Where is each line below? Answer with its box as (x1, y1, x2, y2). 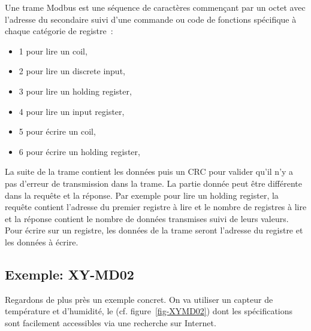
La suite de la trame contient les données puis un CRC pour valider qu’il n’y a (5, 165, 294, 178)
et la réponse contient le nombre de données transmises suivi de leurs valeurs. (5, 212, 289, 224)
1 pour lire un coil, (19, 44, 87, 57)
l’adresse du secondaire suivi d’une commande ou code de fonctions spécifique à (5, 13, 297, 25)
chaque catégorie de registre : (5, 25, 113, 37)
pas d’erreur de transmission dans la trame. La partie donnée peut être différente (5, 177, 302, 189)
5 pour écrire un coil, (19, 125, 96, 138)
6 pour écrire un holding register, (19, 145, 140, 157)
